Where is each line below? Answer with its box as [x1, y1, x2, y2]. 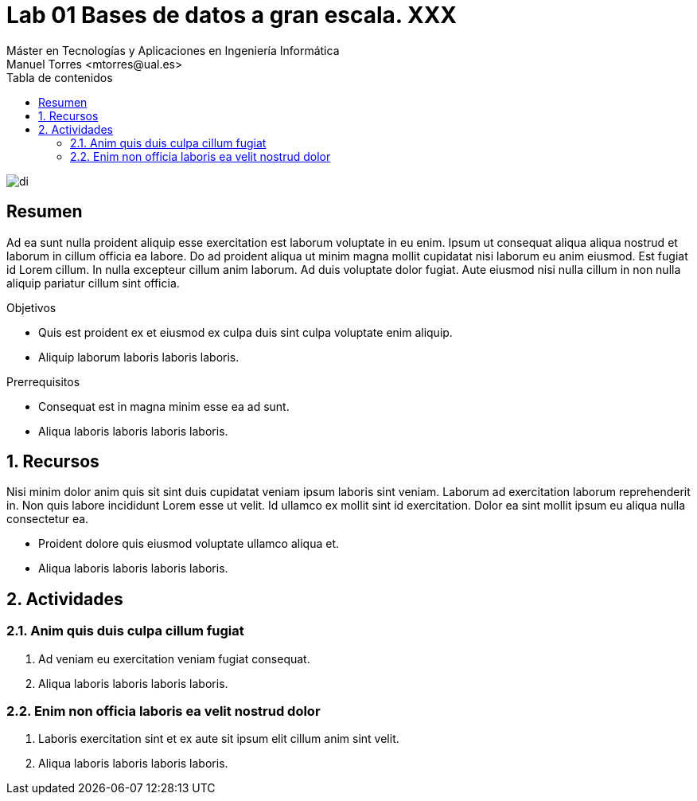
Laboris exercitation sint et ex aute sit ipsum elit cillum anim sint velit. [38, 732, 399, 746]
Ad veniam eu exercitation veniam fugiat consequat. [38, 651, 310, 666]
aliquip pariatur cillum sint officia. [6, 275, 180, 290]
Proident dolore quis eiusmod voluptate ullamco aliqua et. [38, 537, 339, 551]
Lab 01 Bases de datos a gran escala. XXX [6, 2, 458, 29]
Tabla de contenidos [6, 70, 113, 84]
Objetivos [6, 300, 56, 315]
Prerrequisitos [6, 374, 80, 389]
